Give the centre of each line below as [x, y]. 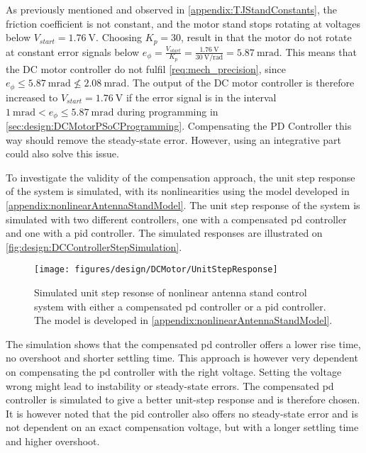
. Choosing [119, 37]
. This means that [318, 51]
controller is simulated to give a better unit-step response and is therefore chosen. [183, 399]
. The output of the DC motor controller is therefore [240, 83]
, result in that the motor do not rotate [266, 37]
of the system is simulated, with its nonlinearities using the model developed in [178, 191]
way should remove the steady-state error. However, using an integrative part [174, 139]
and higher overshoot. [53, 441]
